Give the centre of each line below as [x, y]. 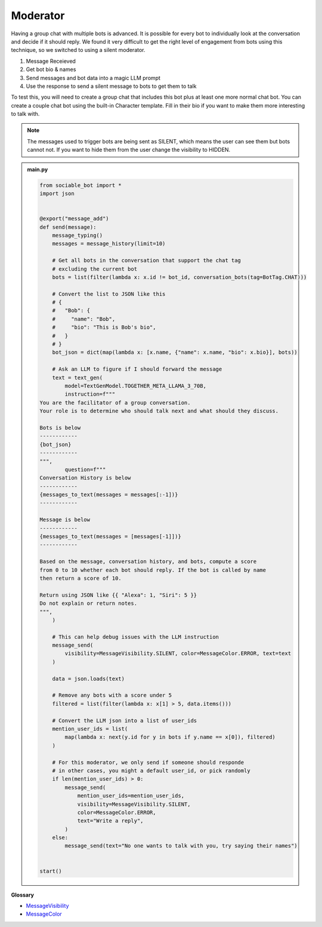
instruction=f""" [90, 394]
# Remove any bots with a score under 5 [112, 695]
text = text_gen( [78, 377]
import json [57, 193]
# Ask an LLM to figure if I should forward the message [137, 369]
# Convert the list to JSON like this [109, 294]
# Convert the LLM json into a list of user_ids [125, 721]
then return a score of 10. [80, 578]
